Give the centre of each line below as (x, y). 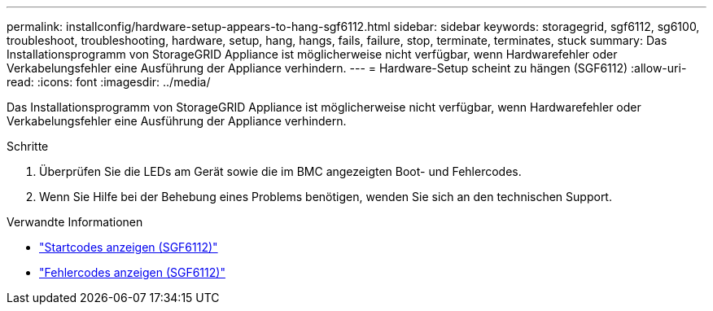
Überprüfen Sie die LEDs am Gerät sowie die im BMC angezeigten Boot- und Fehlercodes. (280, 171)
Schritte (28, 146)
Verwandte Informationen (75, 222)
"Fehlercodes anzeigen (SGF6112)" (132, 272)
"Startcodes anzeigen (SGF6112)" (129, 247)
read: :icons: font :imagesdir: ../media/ (109, 82)
